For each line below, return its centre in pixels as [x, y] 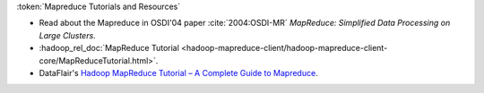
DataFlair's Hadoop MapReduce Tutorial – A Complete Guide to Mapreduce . [178, 72]
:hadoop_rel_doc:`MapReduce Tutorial [109, 48]
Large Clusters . [67, 35]
